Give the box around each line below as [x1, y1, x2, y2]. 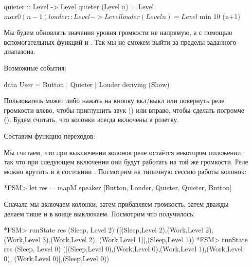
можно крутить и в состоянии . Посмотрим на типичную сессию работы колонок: [4, 166, 247, 176]
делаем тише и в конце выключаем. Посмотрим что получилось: [4, 208, 195, 218]
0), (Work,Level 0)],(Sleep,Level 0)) [4, 253, 109, 263]
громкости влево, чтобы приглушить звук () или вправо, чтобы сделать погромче [4, 105, 245, 115]
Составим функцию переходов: [4, 130, 95, 141]
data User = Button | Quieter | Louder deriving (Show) [4, 79, 170, 89]
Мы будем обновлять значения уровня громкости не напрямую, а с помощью [4, 27, 233, 37]
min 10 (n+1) [199, 11, 240, 21]
